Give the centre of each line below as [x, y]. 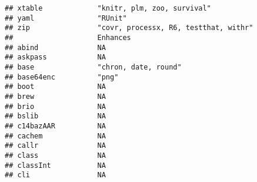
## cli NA [55, 175]
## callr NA [55, 146]
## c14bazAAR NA [55, 126]
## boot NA [55, 87]
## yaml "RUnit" [66, 18]
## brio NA [55, 106]
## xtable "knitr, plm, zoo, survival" [108, 8]
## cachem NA [55, 136]
